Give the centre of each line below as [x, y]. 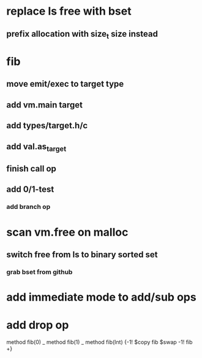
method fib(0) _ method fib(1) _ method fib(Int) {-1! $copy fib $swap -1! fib [99, 342]
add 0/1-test [30, 190]
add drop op [38, 325]
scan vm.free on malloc [67, 232]
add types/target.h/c [47, 126]
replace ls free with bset [69, 11]
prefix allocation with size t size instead [82, 35]
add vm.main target [44, 105]
